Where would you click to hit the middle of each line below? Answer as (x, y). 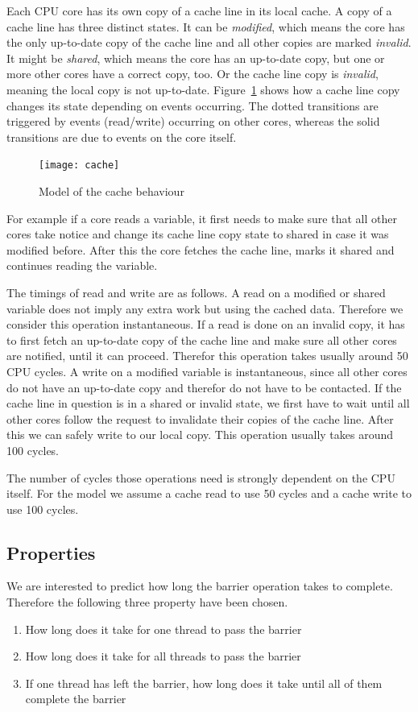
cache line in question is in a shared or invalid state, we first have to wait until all (208, 403)
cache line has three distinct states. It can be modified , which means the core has (206, 26)
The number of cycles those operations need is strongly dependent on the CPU (201, 477)
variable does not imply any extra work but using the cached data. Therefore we (205, 308)
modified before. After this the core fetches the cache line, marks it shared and (201, 249)
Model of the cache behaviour (112, 191)
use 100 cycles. (43, 509)
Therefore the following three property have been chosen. (147, 602)
